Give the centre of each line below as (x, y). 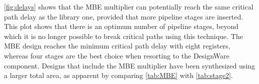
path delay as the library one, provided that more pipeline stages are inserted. (124, 16)
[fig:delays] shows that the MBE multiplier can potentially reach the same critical (129, 6)
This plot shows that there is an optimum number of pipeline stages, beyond (121, 26)
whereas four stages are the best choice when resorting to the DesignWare (117, 55)
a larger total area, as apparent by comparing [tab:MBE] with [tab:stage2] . (118, 75)
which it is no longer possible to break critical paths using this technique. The (123, 36)
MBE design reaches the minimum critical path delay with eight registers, (117, 46)
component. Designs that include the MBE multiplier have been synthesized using (129, 65)
